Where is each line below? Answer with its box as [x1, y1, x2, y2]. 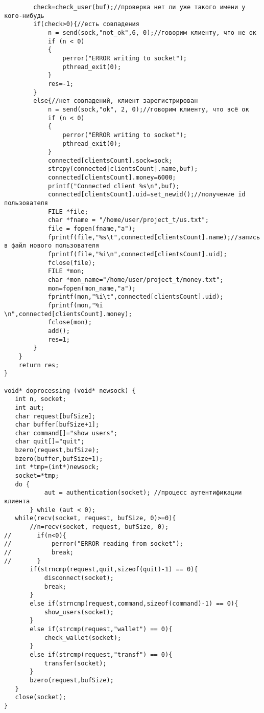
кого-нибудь [4, 12, 44, 19]
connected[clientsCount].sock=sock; [47, 157, 173, 164]
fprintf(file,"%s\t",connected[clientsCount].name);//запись [47, 233, 260, 241]
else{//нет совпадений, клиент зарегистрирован [33, 97, 198, 105]
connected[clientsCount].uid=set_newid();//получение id [47, 191, 246, 198]
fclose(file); [47, 259, 95, 266]
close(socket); [15, 694, 66, 701]
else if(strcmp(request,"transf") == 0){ [30, 651, 173, 658]
